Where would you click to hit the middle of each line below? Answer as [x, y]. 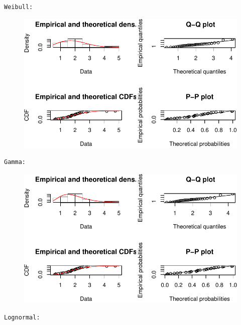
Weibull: [19, 7]
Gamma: [15, 162]
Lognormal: [22, 317]
